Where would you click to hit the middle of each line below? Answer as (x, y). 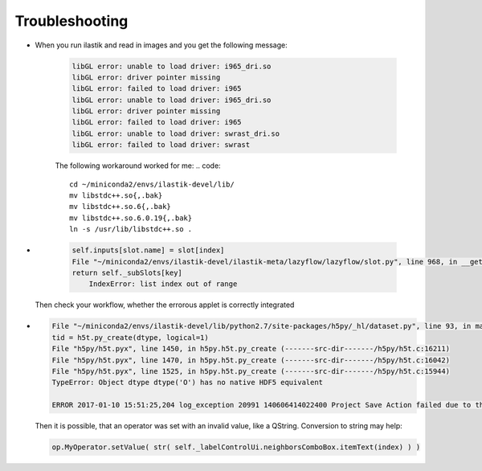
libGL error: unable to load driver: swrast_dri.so (176, 133)
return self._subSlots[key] (127, 272)
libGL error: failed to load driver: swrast (161, 145)
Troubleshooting (71, 21)
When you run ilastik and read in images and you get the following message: (161, 45)
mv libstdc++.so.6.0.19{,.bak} (131, 218)
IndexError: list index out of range (163, 284)
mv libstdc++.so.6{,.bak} (120, 207)
